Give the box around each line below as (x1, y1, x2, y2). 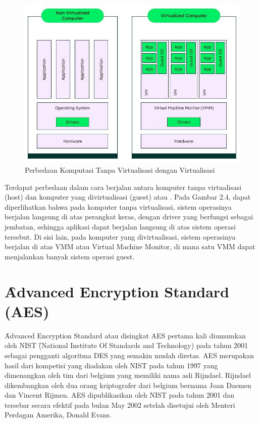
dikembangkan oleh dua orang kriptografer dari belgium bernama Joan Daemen (5, 379, 251, 390)
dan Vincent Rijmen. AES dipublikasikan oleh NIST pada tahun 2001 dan (5, 390, 235, 400)
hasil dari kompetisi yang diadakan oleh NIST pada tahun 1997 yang (5, 360, 218, 370)
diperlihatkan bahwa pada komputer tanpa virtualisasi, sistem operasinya (5, 201, 232, 212)
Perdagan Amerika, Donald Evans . (5, 409, 112, 420)
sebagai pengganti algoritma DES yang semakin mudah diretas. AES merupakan (5, 350, 254, 360)
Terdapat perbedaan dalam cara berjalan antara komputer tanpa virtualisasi (5, 181, 242, 192)
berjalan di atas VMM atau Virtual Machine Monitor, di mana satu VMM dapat (5, 241, 255, 252)
